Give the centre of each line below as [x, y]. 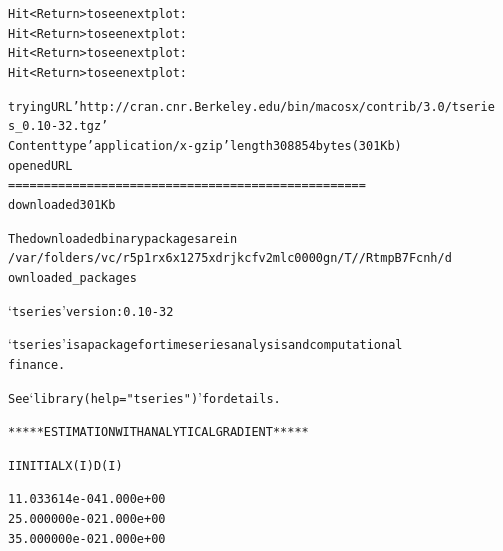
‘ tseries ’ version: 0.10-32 [91, 309]
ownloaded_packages [72, 277]
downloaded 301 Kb [62, 204]
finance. [37, 364]
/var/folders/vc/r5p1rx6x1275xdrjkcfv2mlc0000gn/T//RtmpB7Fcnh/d [230, 258]
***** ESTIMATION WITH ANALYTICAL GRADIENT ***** [158, 432]
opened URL [40, 165]
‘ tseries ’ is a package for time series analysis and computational [205, 343]
